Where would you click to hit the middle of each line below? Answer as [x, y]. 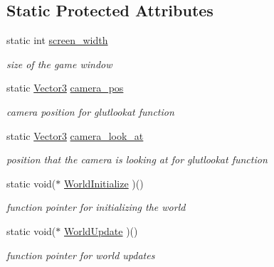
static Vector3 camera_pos [65, 88]
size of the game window [59, 64]
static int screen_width [57, 40]
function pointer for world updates [81, 255]
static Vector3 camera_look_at [75, 135]
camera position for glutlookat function [90, 111]
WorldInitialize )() [104, 183]
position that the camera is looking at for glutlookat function [137, 159]
